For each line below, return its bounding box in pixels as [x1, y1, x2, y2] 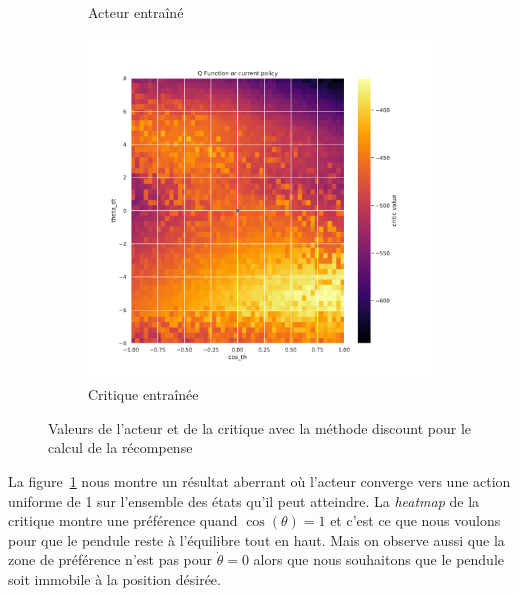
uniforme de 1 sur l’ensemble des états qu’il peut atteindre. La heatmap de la [8, 490, 480, 511]
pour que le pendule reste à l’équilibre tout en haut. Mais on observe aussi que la [8, 529, 505, 550]
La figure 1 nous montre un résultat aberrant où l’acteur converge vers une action [8, 470, 511, 491]
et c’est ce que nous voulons [330, 510, 501, 531]
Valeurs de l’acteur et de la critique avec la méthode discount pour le [48, 417, 472, 438]
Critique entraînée [88, 384, 199, 405]
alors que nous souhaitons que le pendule [253, 549, 505, 570]
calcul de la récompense [48, 437, 193, 458]
